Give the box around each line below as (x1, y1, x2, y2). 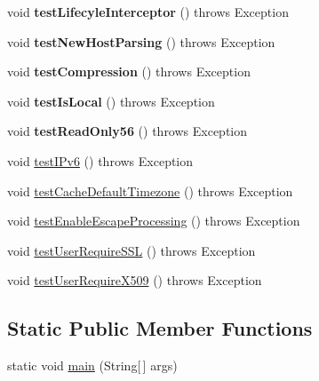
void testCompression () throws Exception (7, 62, 251, 81)
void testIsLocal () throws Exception (7, 91, 215, 110)
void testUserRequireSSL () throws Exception (7, 241, 256, 259)
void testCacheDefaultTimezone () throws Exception (7, 181, 293, 200)
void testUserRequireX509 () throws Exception (7, 271, 262, 290)
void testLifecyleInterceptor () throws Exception (7, 3, 289, 20)
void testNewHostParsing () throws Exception (7, 32, 275, 51)
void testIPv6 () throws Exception (7, 151, 194, 170)
